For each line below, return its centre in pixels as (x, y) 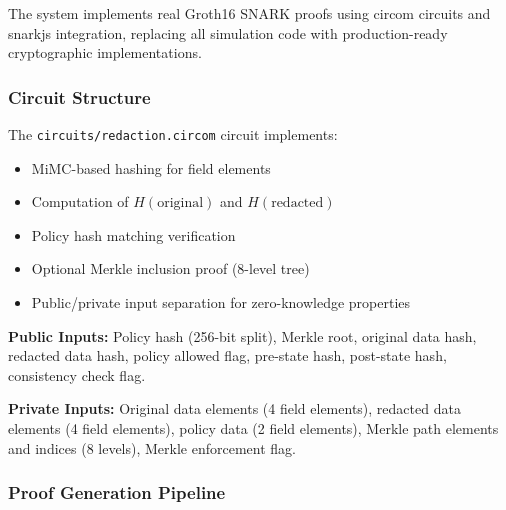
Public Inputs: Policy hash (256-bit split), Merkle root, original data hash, (242, 335)
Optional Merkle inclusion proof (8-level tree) (170, 268)
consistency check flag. (77, 374)
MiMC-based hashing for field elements (151, 167)
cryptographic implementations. (105, 52)
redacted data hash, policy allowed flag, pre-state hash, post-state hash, (227, 355)
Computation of (80, 201)
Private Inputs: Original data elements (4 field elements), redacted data (234, 408)
